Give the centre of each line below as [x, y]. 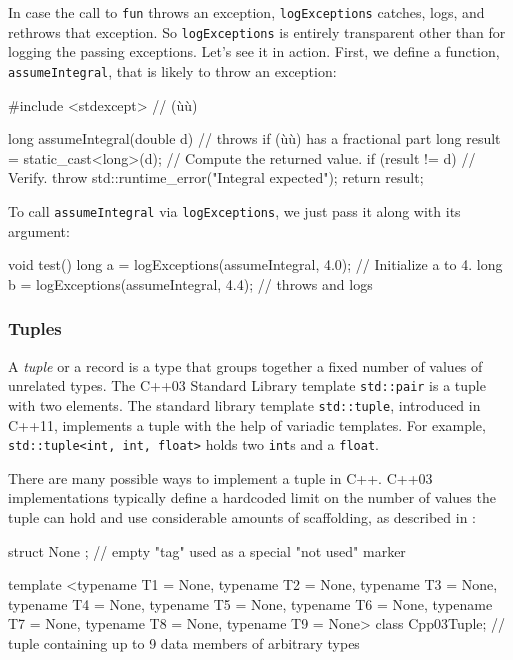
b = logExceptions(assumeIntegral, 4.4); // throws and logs [190, 283]
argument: [39, 230]
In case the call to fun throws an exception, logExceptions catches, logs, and [246, 12]
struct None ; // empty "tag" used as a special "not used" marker [207, 550]
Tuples [35, 328]
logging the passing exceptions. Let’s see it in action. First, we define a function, [254, 51]
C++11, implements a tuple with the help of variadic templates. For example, [247, 424]
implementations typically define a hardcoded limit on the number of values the [252, 497]
